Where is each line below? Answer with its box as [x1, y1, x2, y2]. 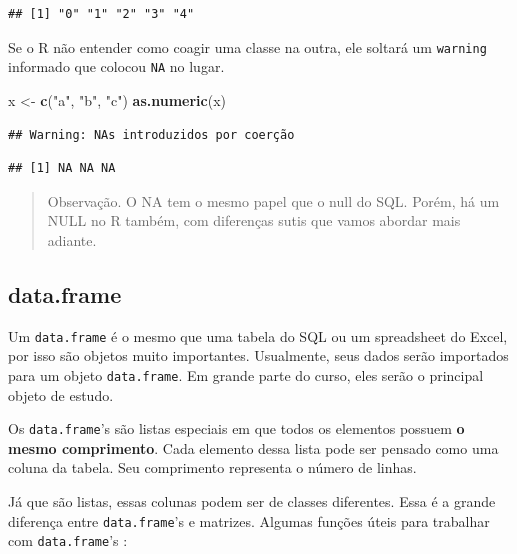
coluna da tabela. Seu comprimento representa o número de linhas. [8, 457, 417, 478]
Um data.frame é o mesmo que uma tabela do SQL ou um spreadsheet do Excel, [8, 325, 508, 346]
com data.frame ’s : [8, 530, 128, 551]
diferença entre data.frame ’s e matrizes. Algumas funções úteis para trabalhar [8, 510, 490, 531]
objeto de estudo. [8, 384, 114, 405]
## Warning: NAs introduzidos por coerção [8, 127, 295, 142]
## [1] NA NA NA [8, 161, 116, 176]
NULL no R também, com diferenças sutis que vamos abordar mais [47, 210, 461, 231]
